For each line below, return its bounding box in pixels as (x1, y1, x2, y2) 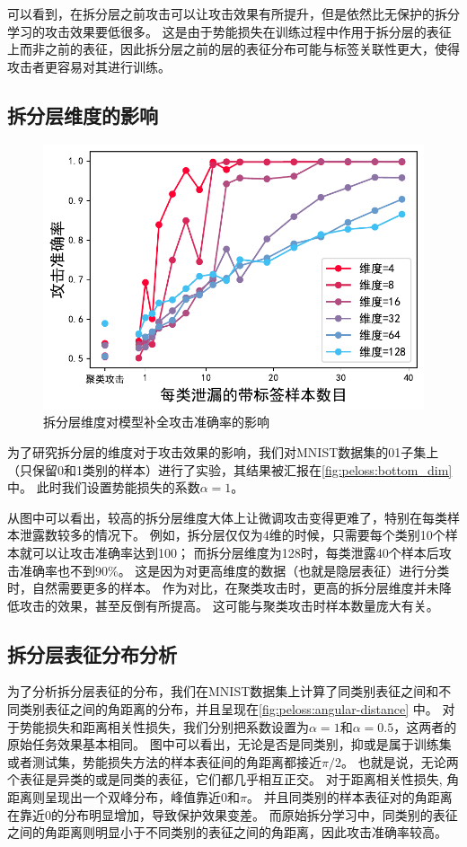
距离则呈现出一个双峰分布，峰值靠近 (7, 788, 221, 807)
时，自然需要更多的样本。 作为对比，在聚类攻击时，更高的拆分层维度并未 (7, 578, 439, 597)
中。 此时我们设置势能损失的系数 (7, 478, 200, 497)
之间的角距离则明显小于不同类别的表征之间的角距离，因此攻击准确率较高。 (7, 823, 447, 842)
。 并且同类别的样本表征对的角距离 (246, 788, 453, 807)
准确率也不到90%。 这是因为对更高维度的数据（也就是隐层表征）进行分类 (19, 560, 450, 579)
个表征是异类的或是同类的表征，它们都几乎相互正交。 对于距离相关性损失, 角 (7, 770, 460, 789)
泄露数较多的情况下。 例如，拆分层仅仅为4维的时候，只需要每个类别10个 (19, 525, 445, 544)
